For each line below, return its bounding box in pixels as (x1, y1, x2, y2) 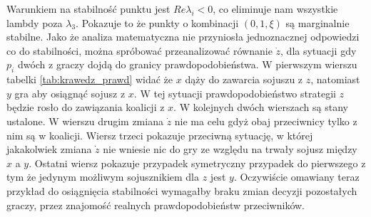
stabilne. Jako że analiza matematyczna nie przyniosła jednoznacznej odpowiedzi (6, 29, 360, 44)
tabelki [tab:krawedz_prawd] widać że (6, 72, 173, 87)
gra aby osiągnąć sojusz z (14, 85, 126, 100)
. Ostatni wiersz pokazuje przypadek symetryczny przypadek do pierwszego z (29, 155, 366, 170)
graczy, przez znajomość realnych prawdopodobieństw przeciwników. (6, 197, 305, 212)
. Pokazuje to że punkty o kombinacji (76, 15, 239, 30)
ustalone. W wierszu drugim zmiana (6, 113, 163, 128)
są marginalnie (285, 15, 350, 30)
